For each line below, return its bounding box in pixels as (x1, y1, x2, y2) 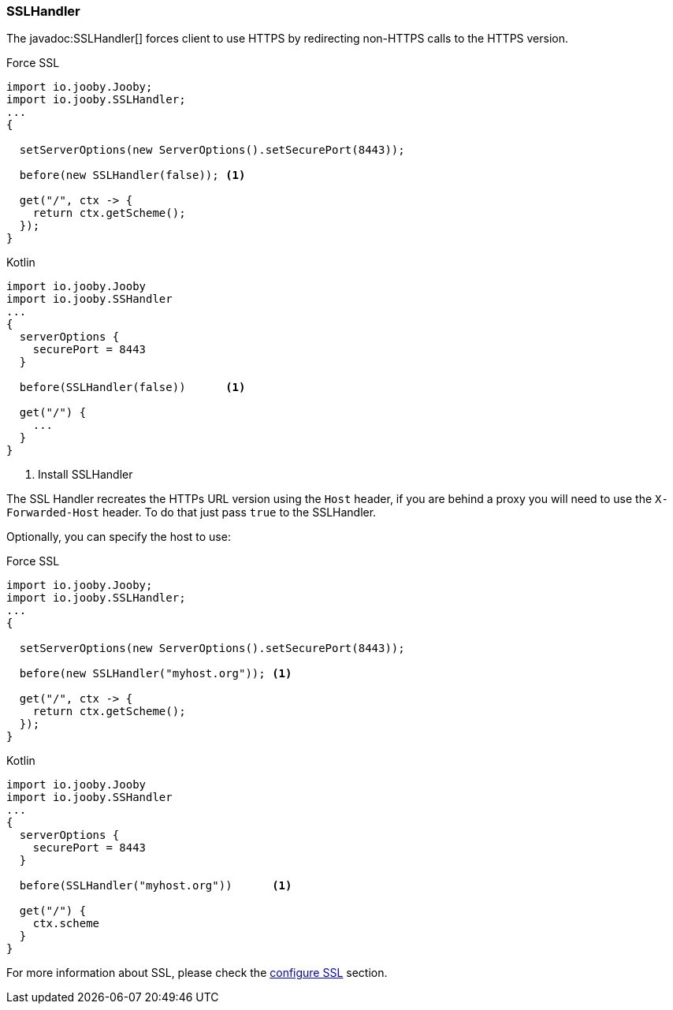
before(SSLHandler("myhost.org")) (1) (19, 879, 292, 893)
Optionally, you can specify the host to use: (6, 530, 231, 544)
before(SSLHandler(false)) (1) (19, 381, 246, 394)
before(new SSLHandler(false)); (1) (19, 169, 246, 182)
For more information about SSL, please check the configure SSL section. (6, 966, 388, 980)
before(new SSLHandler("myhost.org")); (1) (19, 667, 292, 680)
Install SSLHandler (38, 468, 133, 482)
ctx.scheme (32, 917, 100, 930)
